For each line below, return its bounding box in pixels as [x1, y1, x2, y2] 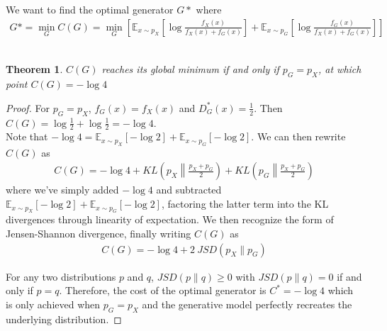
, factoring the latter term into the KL [161, 196, 329, 211]
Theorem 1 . [6, 62, 63, 77]
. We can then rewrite [251, 129, 346, 144]
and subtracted [156, 182, 222, 197]
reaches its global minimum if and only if [101, 62, 279, 77]
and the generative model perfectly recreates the [142, 296, 352, 311]
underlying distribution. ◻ [6, 311, 122, 326]
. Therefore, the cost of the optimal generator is [59, 283, 267, 298]
